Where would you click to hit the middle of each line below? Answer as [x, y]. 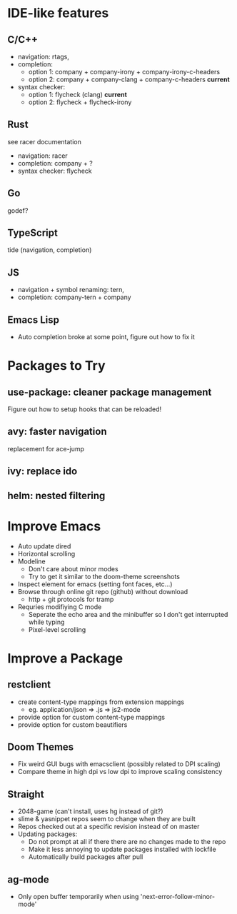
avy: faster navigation [57, 432]
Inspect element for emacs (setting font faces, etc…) [95, 584]
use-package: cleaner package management [110, 392]
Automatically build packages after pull [86, 857]
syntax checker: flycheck [55, 171]
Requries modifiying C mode [60, 607]
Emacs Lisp [33, 320]
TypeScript [33, 233]
